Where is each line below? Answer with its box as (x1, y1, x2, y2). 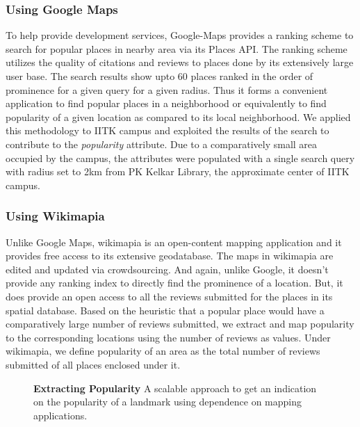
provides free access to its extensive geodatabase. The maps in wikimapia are (6, 248, 334, 263)
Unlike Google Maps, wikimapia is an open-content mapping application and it (6, 234, 342, 249)
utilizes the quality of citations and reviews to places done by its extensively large (6, 55, 354, 70)
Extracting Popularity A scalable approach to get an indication (33, 380, 317, 395)
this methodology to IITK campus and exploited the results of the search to (6, 123, 329, 138)
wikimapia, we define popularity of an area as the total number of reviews (6, 344, 320, 358)
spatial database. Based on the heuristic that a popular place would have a (6, 303, 325, 317)
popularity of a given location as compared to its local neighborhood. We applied (6, 109, 351, 124)
